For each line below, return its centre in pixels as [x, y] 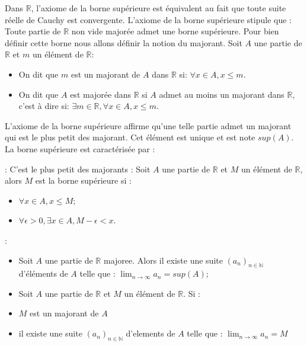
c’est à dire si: [44, 106]
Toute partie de [33, 31]
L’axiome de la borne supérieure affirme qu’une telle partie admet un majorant [148, 125]
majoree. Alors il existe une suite [163, 260]
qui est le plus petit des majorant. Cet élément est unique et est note [130, 137]
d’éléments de [43, 273]
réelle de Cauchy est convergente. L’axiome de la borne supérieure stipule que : [148, 19]
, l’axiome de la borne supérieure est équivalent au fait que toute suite [159, 8]
